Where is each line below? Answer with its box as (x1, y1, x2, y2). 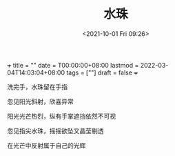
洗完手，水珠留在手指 (7, 82, 68, 90)
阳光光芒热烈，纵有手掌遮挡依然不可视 (7, 112, 116, 120)
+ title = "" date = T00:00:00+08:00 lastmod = (7, 61, 139, 69)
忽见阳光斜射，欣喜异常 (7, 97, 74, 106)
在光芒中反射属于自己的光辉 (7, 141, 86, 149)
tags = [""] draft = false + (66, 68, 138, 77)
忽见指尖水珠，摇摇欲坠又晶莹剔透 (7, 126, 104, 135)
